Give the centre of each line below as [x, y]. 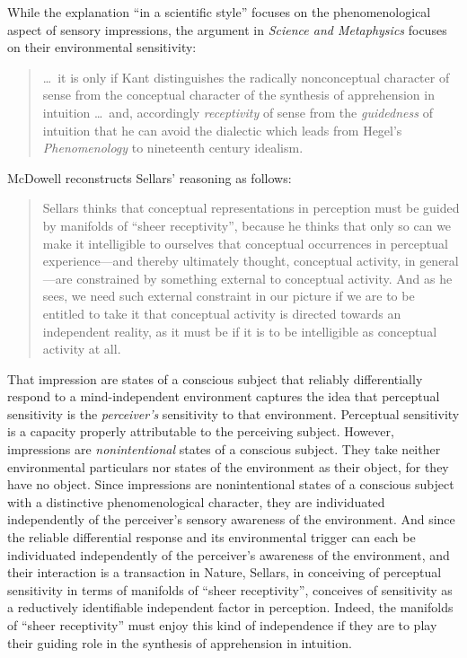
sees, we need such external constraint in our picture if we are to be [229, 296]
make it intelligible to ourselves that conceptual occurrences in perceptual [245, 243]
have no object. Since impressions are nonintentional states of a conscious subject [231, 484]
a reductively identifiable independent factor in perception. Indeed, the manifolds [230, 607]
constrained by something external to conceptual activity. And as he [264, 278]
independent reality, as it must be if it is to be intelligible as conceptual [240, 331]
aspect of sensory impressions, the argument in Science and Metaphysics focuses [227, 29]
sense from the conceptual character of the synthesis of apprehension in [238, 95]
